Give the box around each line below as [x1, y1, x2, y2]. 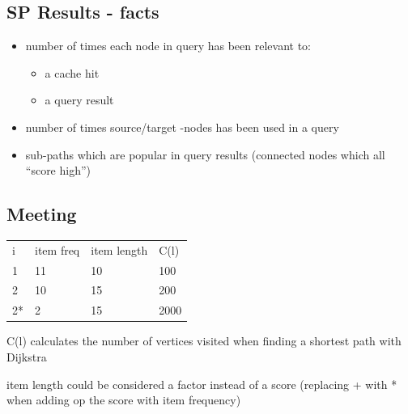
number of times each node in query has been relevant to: [25, 37, 311, 54]
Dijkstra [6, 348, 47, 365]
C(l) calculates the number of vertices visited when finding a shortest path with [6, 332, 402, 349]
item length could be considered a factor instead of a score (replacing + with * [6, 375, 397, 392]
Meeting [6, 201, 77, 226]
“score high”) [25, 162, 91, 179]
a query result [45, 91, 114, 108]
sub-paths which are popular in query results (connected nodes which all [25, 146, 385, 163]
